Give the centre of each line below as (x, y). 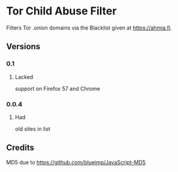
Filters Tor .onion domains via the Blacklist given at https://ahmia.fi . (89, 28)
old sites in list (33, 129)
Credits (20, 148)
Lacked (24, 77)
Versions (23, 47)
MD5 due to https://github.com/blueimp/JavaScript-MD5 (76, 162)
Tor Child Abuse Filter (61, 11)
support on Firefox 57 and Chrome (58, 88)
